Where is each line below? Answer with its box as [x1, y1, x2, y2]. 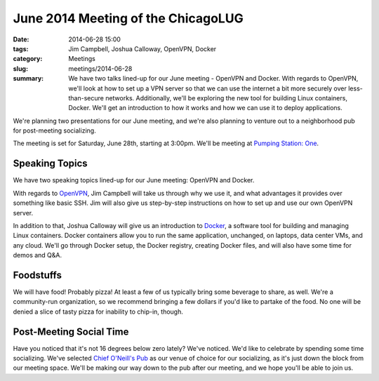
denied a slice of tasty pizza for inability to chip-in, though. [13, 307, 184, 316]
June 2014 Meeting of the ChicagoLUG [13, 11, 244, 26]
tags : [13, 44, 29, 53]
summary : [13, 74, 44, 83]
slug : [13, 64, 28, 73]
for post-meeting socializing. [13, 126, 96, 135]
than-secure [68, 93, 105, 102]
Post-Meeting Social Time [13, 326, 129, 337]
